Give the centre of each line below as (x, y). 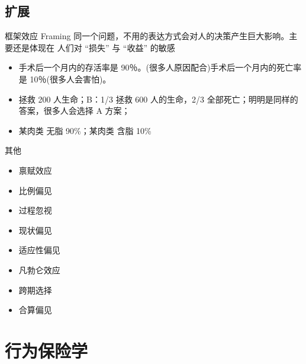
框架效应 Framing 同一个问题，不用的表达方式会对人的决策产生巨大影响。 (147, 36)
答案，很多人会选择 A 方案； (74, 111)
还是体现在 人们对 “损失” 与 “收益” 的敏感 (94, 47)
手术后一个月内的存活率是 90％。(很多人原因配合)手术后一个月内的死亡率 (160, 67)
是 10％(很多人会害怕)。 (65, 79)
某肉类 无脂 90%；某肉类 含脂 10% (85, 130)
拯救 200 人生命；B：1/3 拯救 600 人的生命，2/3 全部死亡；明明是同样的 (158, 99)
